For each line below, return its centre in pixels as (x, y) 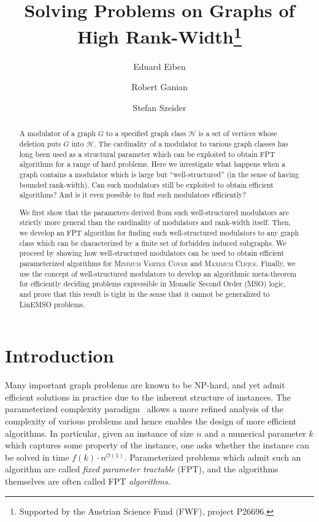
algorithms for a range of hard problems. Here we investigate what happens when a (152, 164)
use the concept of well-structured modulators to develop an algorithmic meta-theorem (158, 273)
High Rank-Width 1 (159, 35)
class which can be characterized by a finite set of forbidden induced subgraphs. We (153, 243)
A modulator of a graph (57, 133)
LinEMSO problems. (52, 304)
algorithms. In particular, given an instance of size (99, 433)
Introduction (60, 355)
